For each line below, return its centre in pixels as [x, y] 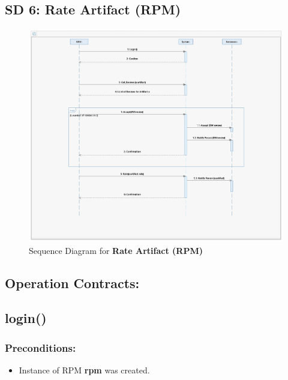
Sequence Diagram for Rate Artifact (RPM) [116, 250]
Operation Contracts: [72, 282]
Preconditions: [40, 347]
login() [26, 318]
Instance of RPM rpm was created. [84, 369]
